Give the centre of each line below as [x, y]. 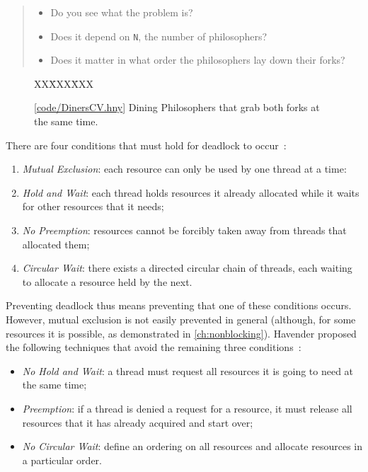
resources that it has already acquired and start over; [138, 422]
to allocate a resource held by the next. [107, 281]
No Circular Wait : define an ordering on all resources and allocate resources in [192, 446]
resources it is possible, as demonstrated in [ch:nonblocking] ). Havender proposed [181, 333]
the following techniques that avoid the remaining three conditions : [154, 347]
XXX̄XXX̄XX [64, 83]
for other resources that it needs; [93, 206]
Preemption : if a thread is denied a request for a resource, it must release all [187, 408]
